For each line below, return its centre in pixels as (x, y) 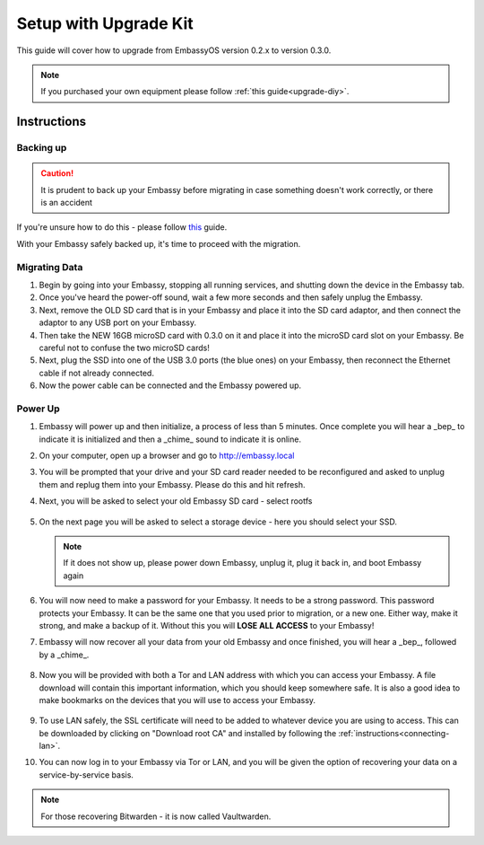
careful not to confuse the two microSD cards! (124, 348)
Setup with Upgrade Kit (105, 23)
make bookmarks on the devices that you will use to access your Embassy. (177, 700)
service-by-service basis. (86, 775)
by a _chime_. (64, 655)
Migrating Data (50, 267)
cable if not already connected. (96, 373)
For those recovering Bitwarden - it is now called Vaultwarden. (156, 816)
